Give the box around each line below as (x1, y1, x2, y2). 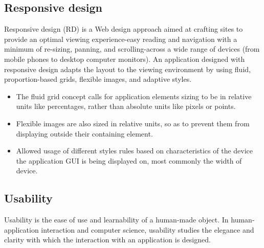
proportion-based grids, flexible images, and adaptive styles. (4, 74, 192, 84)
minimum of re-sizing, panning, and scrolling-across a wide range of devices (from (4, 43, 260, 54)
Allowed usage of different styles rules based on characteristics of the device (16, 145, 253, 156)
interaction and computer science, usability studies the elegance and (41, 224, 254, 235)
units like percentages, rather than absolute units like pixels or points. (16, 101, 236, 111)
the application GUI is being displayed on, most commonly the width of (16, 155, 242, 166)
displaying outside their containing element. (16, 128, 153, 139)
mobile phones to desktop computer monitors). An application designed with (4, 53, 245, 64)
